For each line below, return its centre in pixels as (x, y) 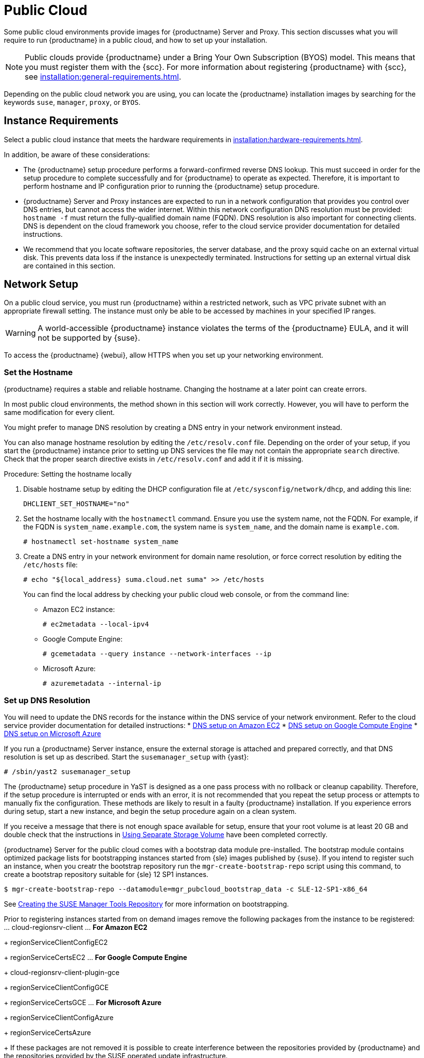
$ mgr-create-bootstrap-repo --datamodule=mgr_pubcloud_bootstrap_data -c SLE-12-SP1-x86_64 (186, 889)
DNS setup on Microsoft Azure (53, 733)
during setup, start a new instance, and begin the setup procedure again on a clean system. (150, 811)
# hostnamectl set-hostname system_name (101, 542)
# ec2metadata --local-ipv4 (96, 624)
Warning (21, 333)
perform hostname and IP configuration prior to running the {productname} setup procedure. (172, 186)
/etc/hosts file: (51, 565)
